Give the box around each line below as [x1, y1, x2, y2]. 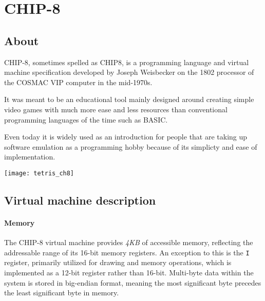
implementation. [4, 151, 55, 162]
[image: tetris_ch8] [4, 169, 74, 177]
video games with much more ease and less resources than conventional [4, 104, 228, 114]
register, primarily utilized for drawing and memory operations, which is [4, 257, 232, 268]
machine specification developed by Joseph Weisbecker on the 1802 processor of [4, 67, 254, 77]
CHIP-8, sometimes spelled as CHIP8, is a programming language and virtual [4, 56, 249, 67]
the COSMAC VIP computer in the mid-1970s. [4, 76, 153, 87]
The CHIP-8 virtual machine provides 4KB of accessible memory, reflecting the [4, 237, 253, 248]
